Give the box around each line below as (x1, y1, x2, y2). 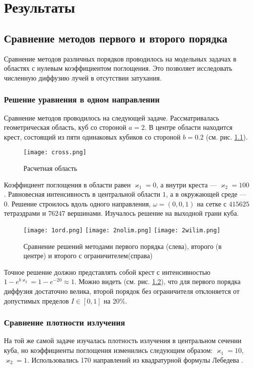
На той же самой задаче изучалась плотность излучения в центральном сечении (4, 335, 242, 346)
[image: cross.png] (23, 149, 86, 156)
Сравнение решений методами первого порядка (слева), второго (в (23, 241, 222, 251)
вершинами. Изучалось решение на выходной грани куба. (67, 208, 239, 218)
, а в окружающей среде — (166, 189, 247, 199)
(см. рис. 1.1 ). (206, 131, 248, 142)
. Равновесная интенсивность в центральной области (4, 189, 161, 199)
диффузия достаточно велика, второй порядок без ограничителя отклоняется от (4, 286, 240, 296)
